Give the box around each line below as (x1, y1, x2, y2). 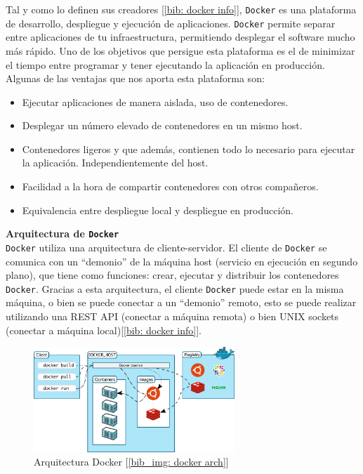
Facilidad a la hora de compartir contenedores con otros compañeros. (22, 179, 319, 194)
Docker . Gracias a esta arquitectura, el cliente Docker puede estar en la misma (6, 281, 344, 296)
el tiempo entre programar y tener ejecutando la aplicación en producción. (6, 57, 325, 72)
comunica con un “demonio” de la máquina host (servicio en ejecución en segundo (6, 254, 358, 268)
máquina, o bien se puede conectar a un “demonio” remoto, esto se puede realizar (6, 295, 357, 310)
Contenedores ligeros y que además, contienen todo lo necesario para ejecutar (22, 141, 355, 156)
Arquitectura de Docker (6, 226, 119, 241)
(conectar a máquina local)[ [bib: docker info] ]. (6, 322, 202, 337)
